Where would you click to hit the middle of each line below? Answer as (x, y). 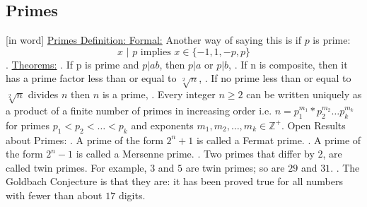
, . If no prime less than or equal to (275, 78)
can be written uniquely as (304, 94)
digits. (132, 195)
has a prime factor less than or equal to (91, 78)
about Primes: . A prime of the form (85, 140)
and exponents (162, 125)
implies (156, 52)
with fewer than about (54, 195)
